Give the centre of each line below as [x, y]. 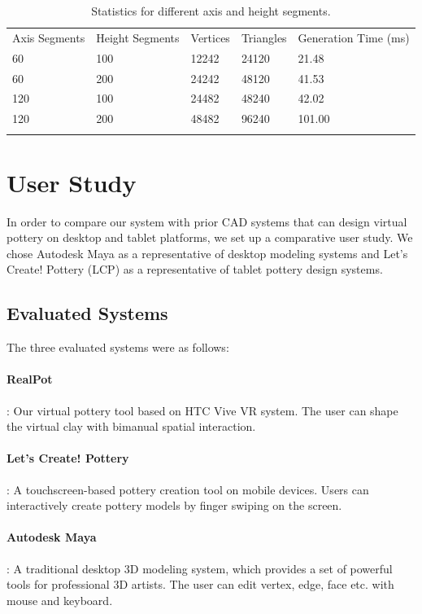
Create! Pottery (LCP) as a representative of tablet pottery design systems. [195, 269]
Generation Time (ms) [354, 37]
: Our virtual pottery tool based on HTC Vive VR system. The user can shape [202, 410]
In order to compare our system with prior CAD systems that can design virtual [207, 221]
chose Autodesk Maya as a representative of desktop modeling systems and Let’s [207, 253]
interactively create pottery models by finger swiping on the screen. [174, 505]
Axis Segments [49, 37]
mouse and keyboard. [60, 600]
